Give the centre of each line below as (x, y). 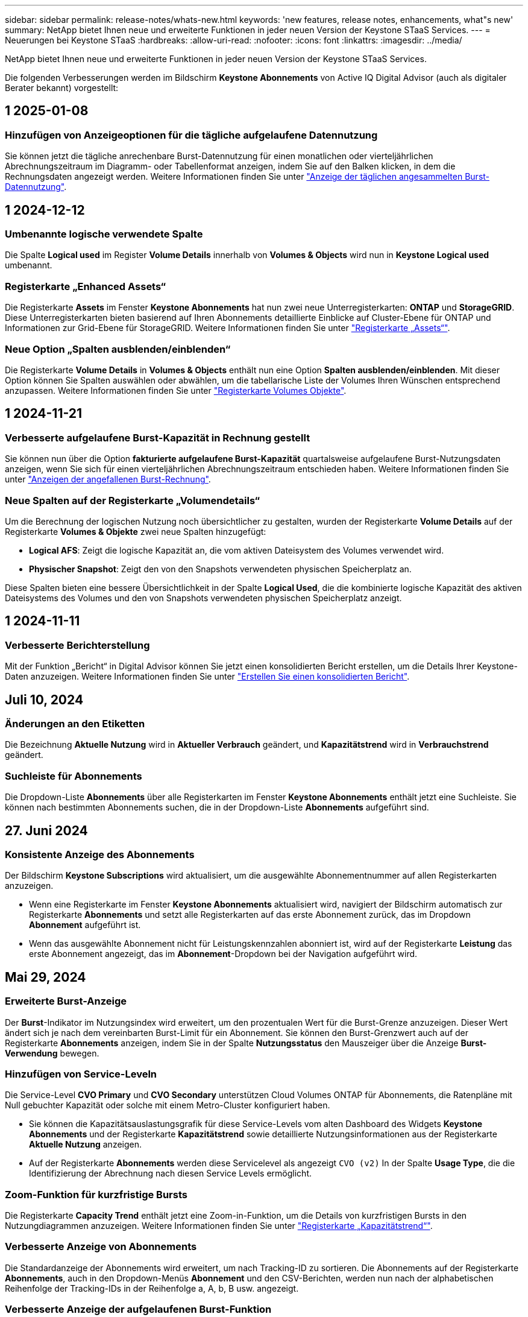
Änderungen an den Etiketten (75, 723)
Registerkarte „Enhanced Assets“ (86, 286)
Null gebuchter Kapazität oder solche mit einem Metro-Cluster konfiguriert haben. (168, 1105)
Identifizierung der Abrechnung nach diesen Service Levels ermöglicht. (170, 1173)
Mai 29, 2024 (46, 977)
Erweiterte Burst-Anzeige (66, 1001)
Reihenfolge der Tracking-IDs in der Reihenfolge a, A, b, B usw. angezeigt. (152, 1288)
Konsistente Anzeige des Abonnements (100, 854)
